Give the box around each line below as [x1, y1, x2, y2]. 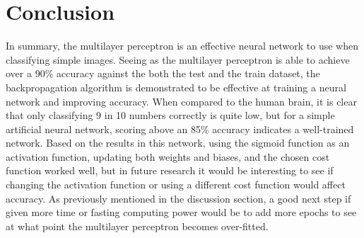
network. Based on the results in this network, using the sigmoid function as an [6, 135, 350, 150]
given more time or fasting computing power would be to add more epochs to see [6, 205, 357, 220]
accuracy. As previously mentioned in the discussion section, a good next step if [6, 191, 351, 205]
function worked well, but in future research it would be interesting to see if [6, 163, 334, 178]
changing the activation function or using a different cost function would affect [6, 177, 346, 192]
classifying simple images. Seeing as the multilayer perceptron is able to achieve [6, 52, 350, 67]
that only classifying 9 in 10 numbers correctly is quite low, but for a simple [6, 108, 335, 123]
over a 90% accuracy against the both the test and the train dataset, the [6, 66, 320, 81]
